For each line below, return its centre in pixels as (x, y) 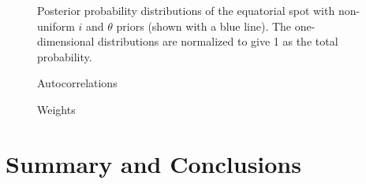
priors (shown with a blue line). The (204, 26)
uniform (56, 26)
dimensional (66, 41)
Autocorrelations (77, 83)
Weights (56, 109)
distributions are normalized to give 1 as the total (218, 41)
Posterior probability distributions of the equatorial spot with (186, 10)
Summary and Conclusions (153, 163)
